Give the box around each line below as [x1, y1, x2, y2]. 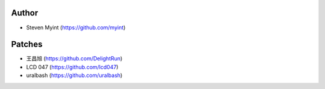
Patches [11, 39, 43, 50]
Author [11, 8, 39, 18]
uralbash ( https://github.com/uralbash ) [26, 72, 123, 79]
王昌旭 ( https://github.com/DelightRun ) [26, 55, 123, 62]
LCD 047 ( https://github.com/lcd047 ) [26, 63, 119, 70]
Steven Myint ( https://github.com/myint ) [26, 24, 126, 31]
